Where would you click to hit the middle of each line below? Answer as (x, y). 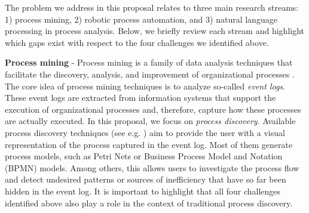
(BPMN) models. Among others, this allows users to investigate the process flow (152, 167)
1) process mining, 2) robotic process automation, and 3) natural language (141, 19)
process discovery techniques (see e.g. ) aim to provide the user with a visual (145, 132)
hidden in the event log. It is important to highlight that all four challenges (143, 191)
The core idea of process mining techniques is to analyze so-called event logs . (145, 86)
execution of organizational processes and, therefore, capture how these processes (153, 109)
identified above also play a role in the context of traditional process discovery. (149, 203)
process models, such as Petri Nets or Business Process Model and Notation (144, 156)
